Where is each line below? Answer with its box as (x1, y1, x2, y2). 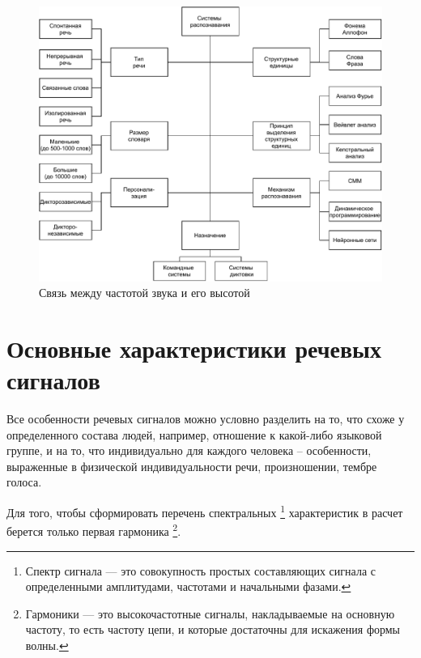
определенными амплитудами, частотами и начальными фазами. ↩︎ (25, 578, 351, 595)
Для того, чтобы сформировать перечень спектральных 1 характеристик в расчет (6, 502, 403, 520)
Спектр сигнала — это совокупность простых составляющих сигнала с (25, 562, 376, 579)
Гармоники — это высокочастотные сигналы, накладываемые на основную (25, 605, 395, 622)
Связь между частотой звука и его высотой (39, 284, 250, 301)
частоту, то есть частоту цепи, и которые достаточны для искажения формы (25, 621, 401, 638)
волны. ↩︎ (25, 636, 69, 653)
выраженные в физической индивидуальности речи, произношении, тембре (6, 457, 377, 474)
